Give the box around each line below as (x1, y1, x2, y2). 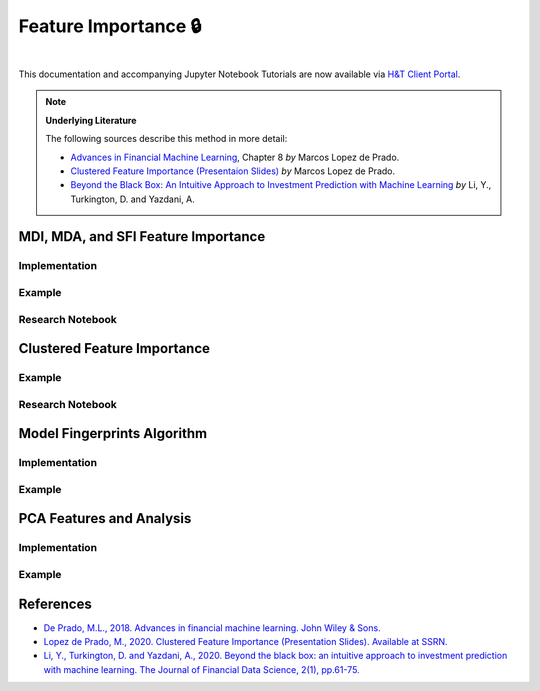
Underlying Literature (45, 114, 137, 126)
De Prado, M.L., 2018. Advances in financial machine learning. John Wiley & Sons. (43, 621, 381, 634)
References (18, 595, 92, 612)
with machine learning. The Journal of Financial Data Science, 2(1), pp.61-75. (43, 663, 360, 675)
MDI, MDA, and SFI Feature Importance (18, 228, 266, 245)
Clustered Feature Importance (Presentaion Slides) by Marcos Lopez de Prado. (70, 165, 395, 177)
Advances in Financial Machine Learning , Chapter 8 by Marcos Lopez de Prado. (70, 151, 400, 163)
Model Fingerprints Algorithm (18, 425, 208, 442)
